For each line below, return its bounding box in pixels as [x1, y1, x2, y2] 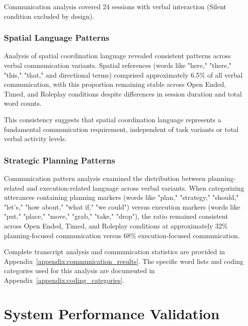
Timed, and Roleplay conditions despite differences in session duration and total [4, 88, 242, 98]
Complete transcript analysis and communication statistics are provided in [4, 246, 225, 257]
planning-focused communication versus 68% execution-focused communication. [4, 230, 240, 240]
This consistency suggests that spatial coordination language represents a [4, 114, 221, 124]
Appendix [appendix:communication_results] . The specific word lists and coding [4, 256, 244, 266]
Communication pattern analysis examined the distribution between [4, 173, 206, 183]
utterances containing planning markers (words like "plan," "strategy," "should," [4, 192, 239, 202]
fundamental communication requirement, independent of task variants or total [4, 124, 239, 134]
